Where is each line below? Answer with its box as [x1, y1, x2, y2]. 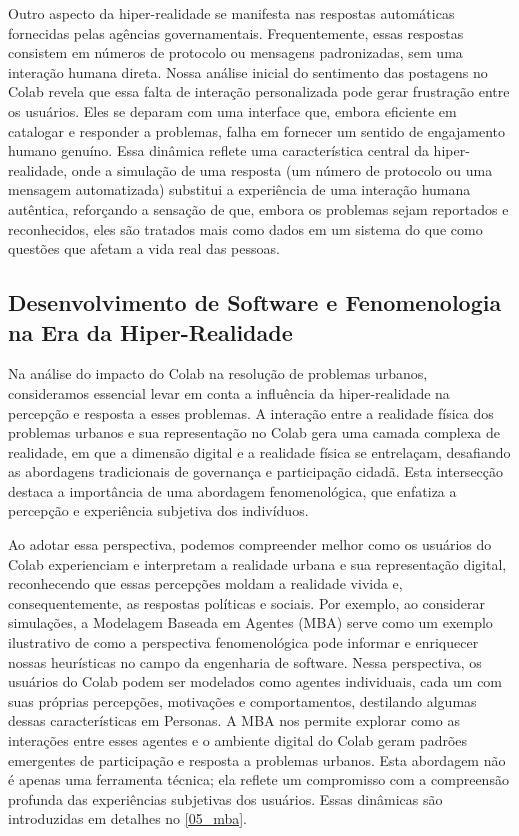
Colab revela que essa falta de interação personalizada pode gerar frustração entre [8, 81, 510, 102]
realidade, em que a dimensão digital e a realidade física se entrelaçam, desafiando [8, 441, 511, 462]
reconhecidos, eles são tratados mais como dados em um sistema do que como [8, 218, 483, 239]
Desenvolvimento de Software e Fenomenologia [8, 287, 502, 318]
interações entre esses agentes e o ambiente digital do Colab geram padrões [8, 730, 468, 750]
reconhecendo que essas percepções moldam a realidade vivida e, [8, 573, 403, 594]
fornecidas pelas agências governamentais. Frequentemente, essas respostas [8, 22, 464, 43]
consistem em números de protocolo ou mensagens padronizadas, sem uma [8, 42, 463, 63]
